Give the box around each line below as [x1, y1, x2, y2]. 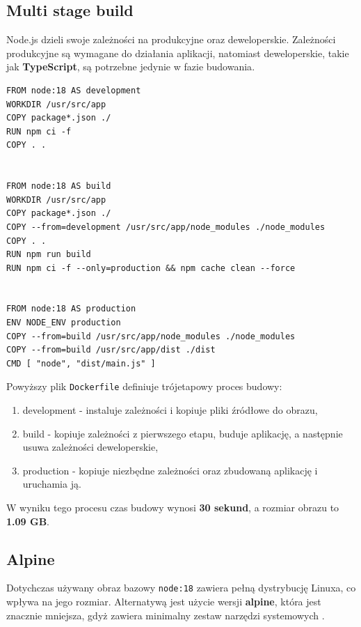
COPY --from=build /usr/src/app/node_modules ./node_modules [6, 331, 296, 341]
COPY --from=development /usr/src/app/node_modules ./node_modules [6, 222, 326, 232]
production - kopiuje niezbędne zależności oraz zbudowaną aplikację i [22, 463, 318, 477]
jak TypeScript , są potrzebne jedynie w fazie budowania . [6, 59, 255, 74]
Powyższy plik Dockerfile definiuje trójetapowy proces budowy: [6, 379, 282, 394]
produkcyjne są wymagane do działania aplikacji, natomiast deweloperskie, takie [6, 45, 349, 60]
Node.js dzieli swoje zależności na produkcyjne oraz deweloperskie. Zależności [6, 32, 336, 47]
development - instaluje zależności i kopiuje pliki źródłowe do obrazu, [22, 403, 318, 417]
